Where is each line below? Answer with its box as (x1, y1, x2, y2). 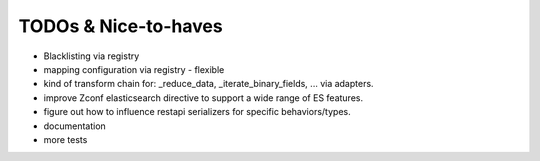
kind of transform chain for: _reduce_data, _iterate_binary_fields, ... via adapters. (43, 78, 374, 90)
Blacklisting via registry (43, 50, 140, 62)
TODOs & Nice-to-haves (18, 15, 224, 37)
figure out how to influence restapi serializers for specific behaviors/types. (43, 106, 351, 118)
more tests (43, 133, 88, 145)
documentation (43, 120, 107, 132)
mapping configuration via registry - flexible (43, 63, 225, 75)
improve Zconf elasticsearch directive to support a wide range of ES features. (43, 91, 364, 104)
